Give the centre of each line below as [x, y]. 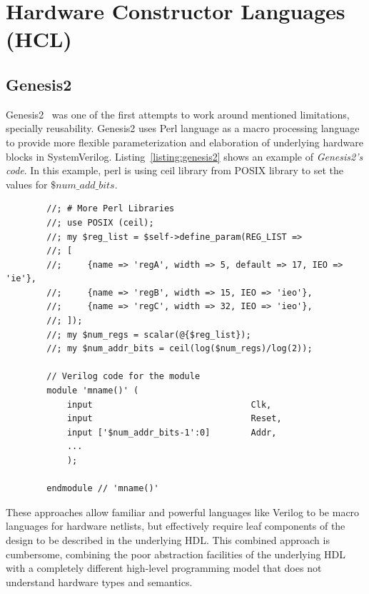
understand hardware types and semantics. [99, 582]
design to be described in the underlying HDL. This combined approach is [168, 539]
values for [27, 184]
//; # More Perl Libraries [111, 209]
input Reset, [174, 419]
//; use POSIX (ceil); [100, 222]
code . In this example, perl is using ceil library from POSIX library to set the [175, 170]
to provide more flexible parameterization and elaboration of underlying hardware [184, 142]
